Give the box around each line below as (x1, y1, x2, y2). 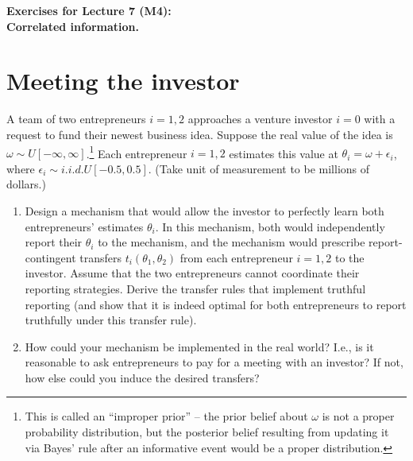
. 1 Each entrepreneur (86, 142, 187, 161)
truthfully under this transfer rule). (25, 312, 197, 328)
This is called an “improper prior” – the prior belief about (25, 408, 308, 424)
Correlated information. (6, 17, 140, 34)
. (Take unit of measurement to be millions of (148, 160, 370, 176)
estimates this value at (229, 145, 338, 161)
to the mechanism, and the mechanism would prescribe (98, 234, 365, 250)
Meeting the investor (6, 64, 240, 97)
